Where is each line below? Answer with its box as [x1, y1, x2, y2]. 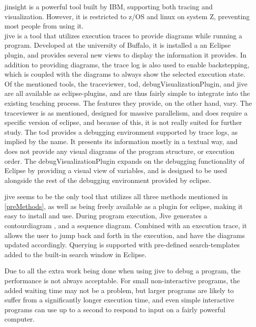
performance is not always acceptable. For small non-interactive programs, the [4, 275, 240, 286]
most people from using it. [4, 21, 84, 31]
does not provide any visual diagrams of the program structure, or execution [4, 146, 235, 156]
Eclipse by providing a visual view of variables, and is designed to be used [4, 165, 228, 176]
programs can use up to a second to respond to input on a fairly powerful [4, 304, 226, 314]
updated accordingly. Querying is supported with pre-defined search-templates [4, 239, 240, 250]
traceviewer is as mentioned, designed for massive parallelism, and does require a [4, 107, 248, 118]
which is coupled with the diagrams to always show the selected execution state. [4, 69, 246, 79]
